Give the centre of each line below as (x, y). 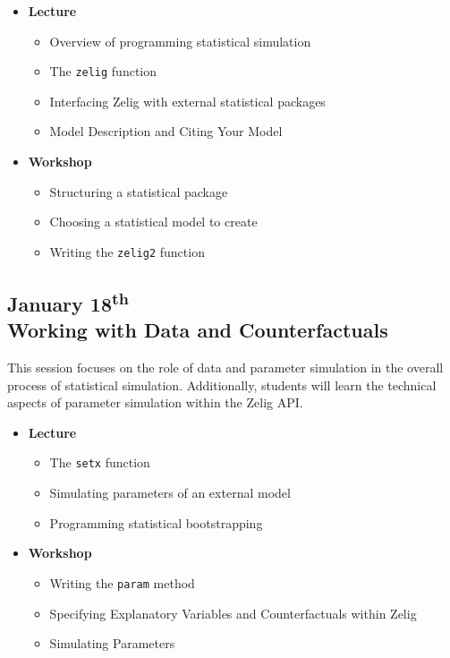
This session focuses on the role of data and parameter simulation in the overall (225, 367)
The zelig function (103, 71)
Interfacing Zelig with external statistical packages (187, 101)
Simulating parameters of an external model (170, 493)
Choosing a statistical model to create (153, 222)
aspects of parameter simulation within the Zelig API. (155, 402)
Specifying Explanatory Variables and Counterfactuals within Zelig (233, 613)
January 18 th (68, 301)
